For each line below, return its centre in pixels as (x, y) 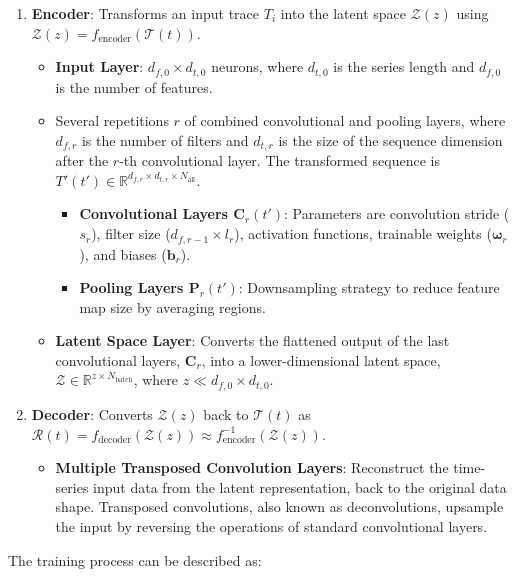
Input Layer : (99, 66)
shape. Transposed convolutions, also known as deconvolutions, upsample (279, 506)
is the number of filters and (165, 139)
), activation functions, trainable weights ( (363, 233)
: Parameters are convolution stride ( (397, 213)
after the (82, 160)
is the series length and (404, 66)
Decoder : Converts (92, 413)
